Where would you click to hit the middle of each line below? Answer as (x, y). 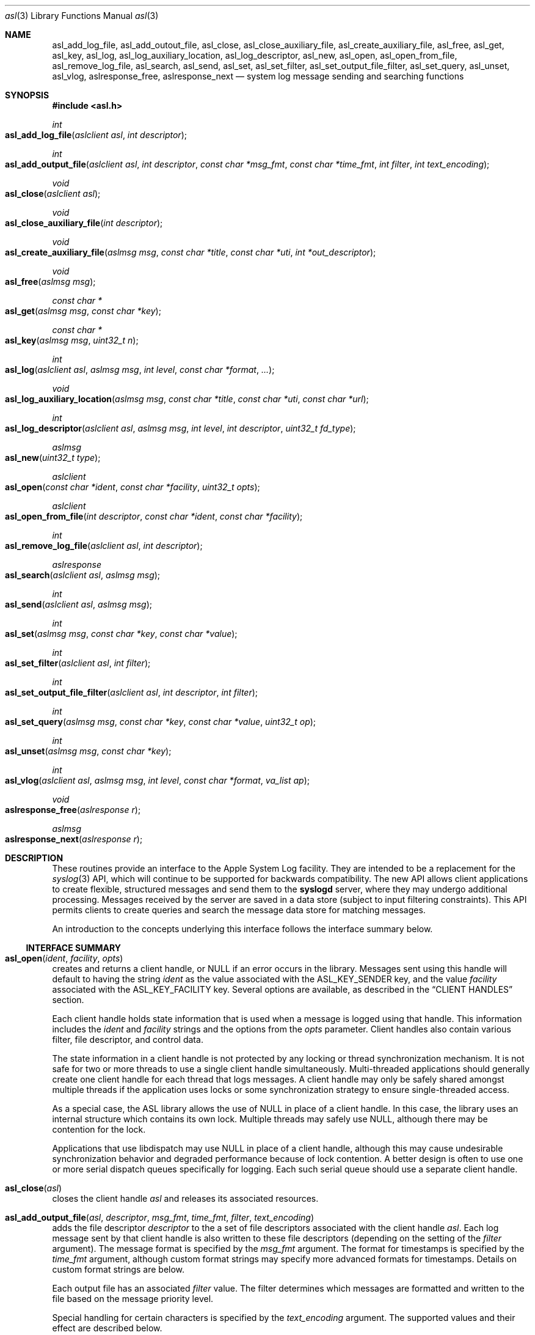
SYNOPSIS (27, 95)
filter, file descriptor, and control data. (128, 1039)
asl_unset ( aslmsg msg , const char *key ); (88, 751)
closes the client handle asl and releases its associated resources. (185, 1198)
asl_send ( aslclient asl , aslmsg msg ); (79, 604)
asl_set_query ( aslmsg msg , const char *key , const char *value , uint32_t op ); (161, 722)
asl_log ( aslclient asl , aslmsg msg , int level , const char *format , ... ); (140, 370)
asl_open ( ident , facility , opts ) (64, 958)
